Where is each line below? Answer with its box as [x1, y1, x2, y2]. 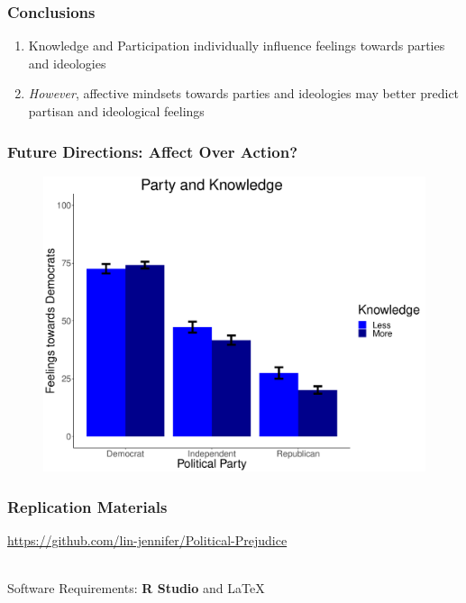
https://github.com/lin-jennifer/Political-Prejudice [7, 531, 288, 550]
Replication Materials [7, 495, 168, 517]
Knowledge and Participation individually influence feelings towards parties [28, 36, 445, 55]
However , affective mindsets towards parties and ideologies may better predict [28, 84, 460, 103]
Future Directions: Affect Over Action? [7, 140, 298, 162]
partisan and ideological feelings [28, 102, 205, 120]
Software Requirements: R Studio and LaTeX [7, 579, 265, 598]
